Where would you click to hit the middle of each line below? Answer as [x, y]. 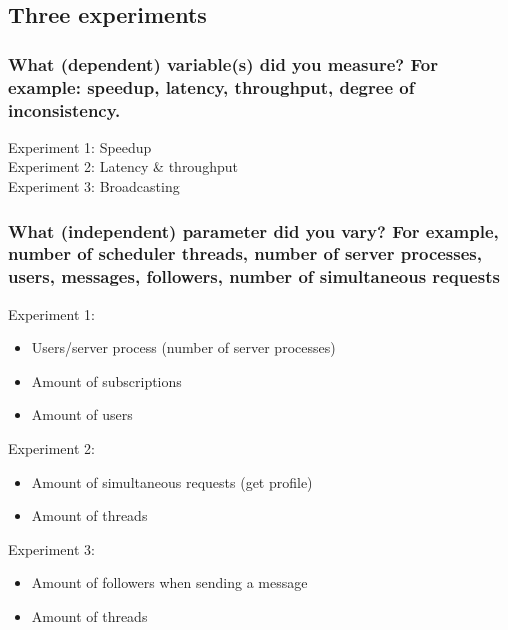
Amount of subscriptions [106, 380]
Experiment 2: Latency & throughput [123, 166]
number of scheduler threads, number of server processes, [245, 253]
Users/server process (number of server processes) [183, 347]
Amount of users [82, 414]
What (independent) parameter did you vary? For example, [253, 230]
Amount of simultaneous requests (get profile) [172, 481]
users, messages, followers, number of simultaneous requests [254, 276]
